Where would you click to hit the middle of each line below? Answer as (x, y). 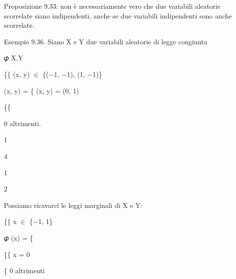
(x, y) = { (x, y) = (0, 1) (41, 90)
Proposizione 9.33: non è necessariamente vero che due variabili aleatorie (112, 6)
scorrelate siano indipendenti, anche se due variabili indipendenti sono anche (118, 15)
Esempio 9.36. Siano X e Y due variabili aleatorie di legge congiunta (106, 41)
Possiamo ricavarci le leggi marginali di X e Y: (73, 205)
